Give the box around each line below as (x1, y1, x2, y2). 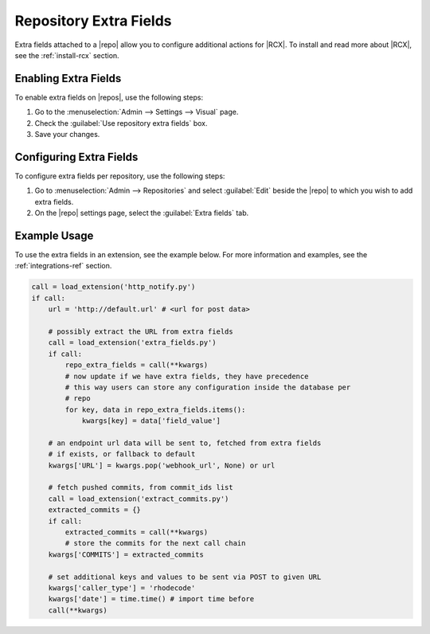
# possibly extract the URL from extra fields (48, 327, 234, 336)
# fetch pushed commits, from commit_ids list (48, 483, 234, 492)
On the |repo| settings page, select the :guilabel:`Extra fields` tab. (34, 208, 249, 218)
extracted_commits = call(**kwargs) (64, 527, 209, 537)
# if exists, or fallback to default (48, 450, 196, 459)
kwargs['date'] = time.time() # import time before (48, 594, 255, 604)
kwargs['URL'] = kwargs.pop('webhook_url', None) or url (48, 460, 276, 470)
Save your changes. (34, 130, 100, 139)
